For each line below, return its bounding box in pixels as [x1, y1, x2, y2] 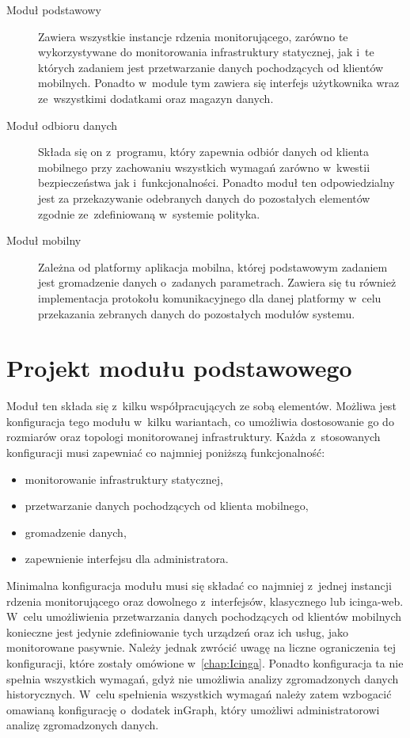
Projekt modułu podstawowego [6, 352, 352, 384]
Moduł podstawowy [6, 2, 101, 17]
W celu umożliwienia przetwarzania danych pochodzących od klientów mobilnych [6, 608, 402, 625]
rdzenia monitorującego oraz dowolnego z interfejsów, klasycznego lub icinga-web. [6, 592, 404, 609]
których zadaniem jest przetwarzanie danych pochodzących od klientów [38, 59, 384, 75]
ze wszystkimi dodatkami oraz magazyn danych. [38, 89, 274, 106]
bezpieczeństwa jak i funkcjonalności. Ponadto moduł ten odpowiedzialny [38, 174, 395, 191]
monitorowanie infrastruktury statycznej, [25, 470, 223, 487]
